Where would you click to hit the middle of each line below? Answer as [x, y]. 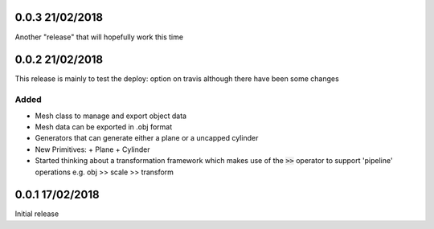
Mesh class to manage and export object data [111, 116]
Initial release [37, 214]
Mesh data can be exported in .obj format [104, 127]
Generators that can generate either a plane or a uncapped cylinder [147, 138]
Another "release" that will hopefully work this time [99, 37]
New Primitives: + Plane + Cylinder [92, 149]
